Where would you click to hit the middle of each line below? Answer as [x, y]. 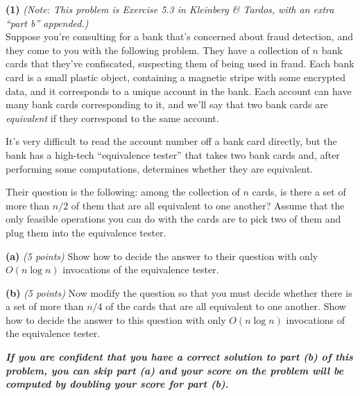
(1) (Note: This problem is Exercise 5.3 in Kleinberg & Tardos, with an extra [170, 9]
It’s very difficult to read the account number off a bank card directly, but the [171, 141]
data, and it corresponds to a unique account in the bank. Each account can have [179, 91]
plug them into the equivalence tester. [86, 232]
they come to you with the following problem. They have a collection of [157, 50]
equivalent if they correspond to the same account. [112, 118]
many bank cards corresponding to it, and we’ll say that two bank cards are [167, 104]
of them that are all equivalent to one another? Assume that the [208, 205]
